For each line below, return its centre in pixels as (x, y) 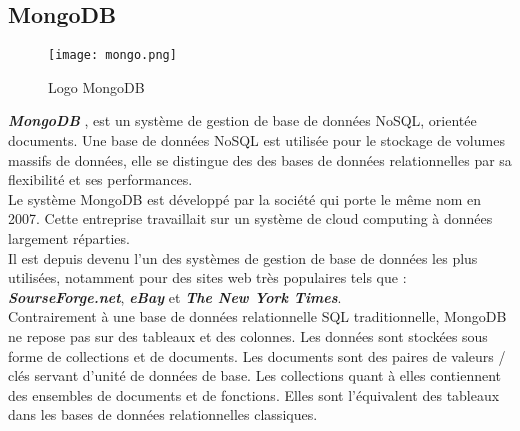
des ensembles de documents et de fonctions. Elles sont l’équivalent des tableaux (254, 394)
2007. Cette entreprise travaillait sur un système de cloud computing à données (250, 218)
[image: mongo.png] (112, 55)
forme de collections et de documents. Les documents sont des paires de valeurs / (257, 355)
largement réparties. (69, 238)
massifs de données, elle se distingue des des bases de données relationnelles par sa (260, 159)
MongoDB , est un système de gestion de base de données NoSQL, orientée (242, 120)
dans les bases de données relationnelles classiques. (163, 414)
